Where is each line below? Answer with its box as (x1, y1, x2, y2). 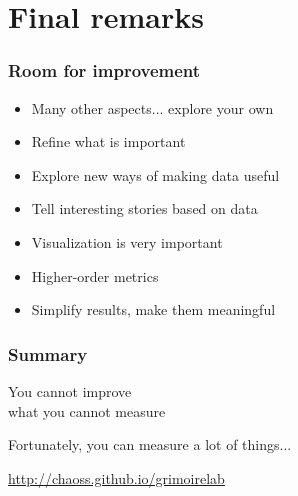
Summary (8, 341, 88, 366)
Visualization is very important (31, 231, 223, 252)
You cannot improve (8, 380, 132, 401)
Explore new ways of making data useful (31, 164, 280, 185)
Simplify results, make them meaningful (31, 299, 276, 320)
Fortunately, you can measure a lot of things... (8, 434, 292, 455)
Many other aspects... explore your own (31, 97, 274, 118)
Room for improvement (8, 58, 201, 83)
